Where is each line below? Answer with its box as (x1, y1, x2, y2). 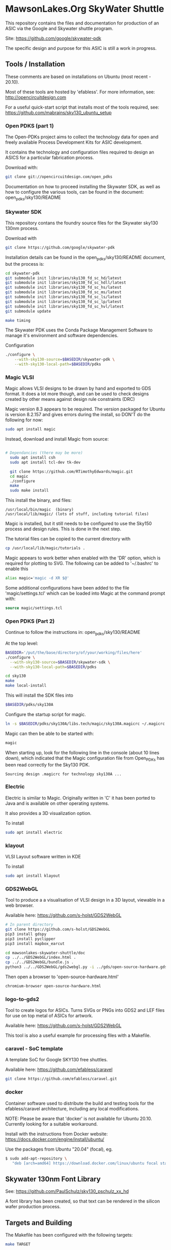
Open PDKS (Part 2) (5, 618, 55, 625)
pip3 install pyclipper (5, 936, 56, 941)
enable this (5, 566, 28, 572)
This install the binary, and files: (5, 497, 72, 503)
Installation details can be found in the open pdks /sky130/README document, (5, 254, 166, 262)
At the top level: (5, 640, 38, 646)
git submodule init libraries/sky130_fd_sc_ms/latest (5, 290, 122, 295)
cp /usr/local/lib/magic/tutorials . (5, 546, 85, 551)
